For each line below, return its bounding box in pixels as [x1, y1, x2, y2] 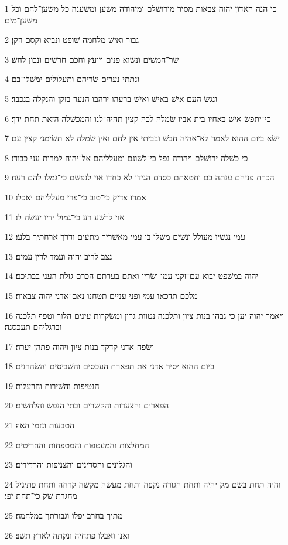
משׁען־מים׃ [5, 13, 37, 26]
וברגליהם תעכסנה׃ [5, 321, 62, 333]
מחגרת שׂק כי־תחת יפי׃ [5, 489, 77, 502]
